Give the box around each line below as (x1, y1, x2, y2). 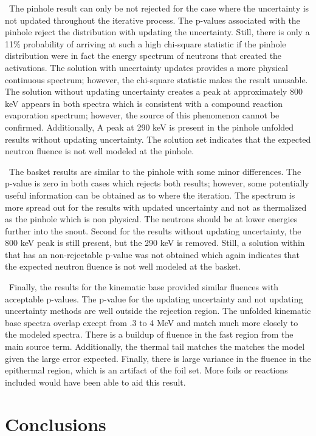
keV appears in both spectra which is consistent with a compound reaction (5, 97, 283, 109)
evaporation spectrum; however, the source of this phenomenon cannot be (5, 109, 280, 121)
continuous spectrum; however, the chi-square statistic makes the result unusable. (5, 73, 308, 86)
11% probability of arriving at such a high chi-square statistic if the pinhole (5, 37, 286, 50)
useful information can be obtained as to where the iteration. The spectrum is (5, 188, 295, 201)
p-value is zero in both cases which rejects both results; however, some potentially (5, 177, 309, 189)
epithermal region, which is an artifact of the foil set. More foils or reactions (5, 364, 288, 376)
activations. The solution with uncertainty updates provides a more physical (5, 61, 289, 73)
